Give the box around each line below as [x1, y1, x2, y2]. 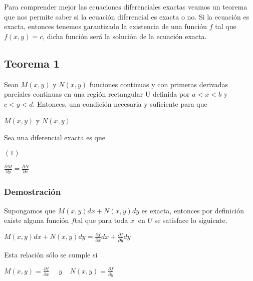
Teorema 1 [4, 55, 60, 71]
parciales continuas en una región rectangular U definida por [4, 89, 190, 99]
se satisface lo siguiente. [154, 215, 227, 225]
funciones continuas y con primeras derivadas [89, 79, 228, 89]
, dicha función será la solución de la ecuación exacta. [43, 31, 207, 41]
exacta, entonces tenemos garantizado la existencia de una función [4, 21, 207, 32]
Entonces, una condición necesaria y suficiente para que [37, 98, 207, 109]
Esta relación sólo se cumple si [4, 249, 98, 259]
